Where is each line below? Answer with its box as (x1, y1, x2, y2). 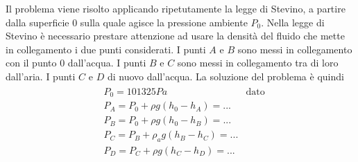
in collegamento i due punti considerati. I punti (6, 42, 206, 56)
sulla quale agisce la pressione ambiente (80, 15, 248, 29)
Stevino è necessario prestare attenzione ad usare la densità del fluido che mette (6, 28, 345, 43)
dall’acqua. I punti (67, 55, 146, 70)
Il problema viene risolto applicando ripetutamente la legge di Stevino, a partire (6, 1, 346, 15)
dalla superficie (6, 15, 69, 29)
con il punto (6, 55, 57, 70)
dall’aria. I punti (6, 69, 76, 83)
